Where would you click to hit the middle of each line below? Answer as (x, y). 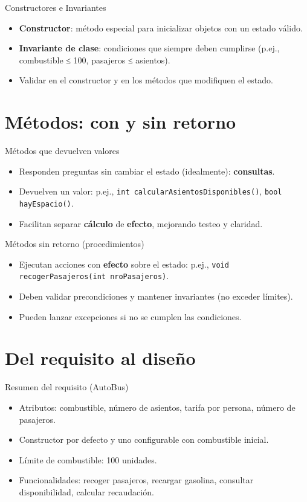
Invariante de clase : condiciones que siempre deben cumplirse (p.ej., (149, 48)
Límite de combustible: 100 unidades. (88, 459)
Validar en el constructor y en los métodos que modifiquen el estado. (146, 80)
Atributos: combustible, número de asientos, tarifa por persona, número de (157, 407)
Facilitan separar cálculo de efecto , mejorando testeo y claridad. (141, 223)
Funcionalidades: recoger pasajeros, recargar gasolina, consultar (136, 480)
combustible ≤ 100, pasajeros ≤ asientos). (95, 60)
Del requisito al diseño (100, 358)
